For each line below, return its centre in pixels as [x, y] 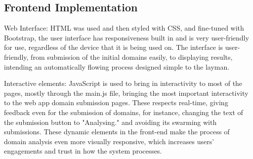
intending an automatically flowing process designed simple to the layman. [117, 66]
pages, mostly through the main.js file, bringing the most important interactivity [126, 93]
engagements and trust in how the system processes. [83, 151]
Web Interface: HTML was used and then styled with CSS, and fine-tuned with [124, 28]
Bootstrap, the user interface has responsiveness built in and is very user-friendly [126, 37]
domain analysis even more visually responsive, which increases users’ [109, 141]
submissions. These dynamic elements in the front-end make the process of [117, 132]
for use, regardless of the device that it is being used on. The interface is [114, 47]
